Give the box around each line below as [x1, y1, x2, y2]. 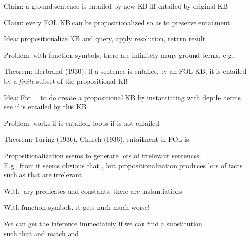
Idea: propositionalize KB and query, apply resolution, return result [4, 34, 206, 44]
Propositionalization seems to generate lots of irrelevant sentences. [4, 150, 201, 160]
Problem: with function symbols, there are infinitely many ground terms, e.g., [4, 50, 235, 60]
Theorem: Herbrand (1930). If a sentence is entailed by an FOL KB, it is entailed [4, 66, 247, 76]
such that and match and [4, 228, 79, 238]
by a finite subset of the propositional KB [4, 75, 128, 86]
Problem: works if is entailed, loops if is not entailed [4, 118, 160, 128]
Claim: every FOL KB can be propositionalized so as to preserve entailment [4, 17, 230, 27]
